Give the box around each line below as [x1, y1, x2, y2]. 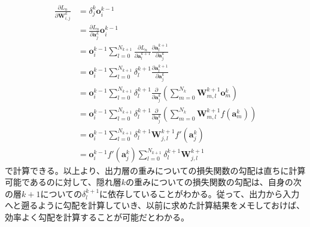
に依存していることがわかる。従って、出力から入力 [99, 187, 300, 200]
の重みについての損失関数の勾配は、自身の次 [126, 176, 302, 188]
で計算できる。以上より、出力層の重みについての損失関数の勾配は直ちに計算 [5, 164, 306, 176]
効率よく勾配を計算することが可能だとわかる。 [5, 211, 189, 223]
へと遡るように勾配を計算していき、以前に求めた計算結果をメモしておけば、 [5, 199, 305, 211]
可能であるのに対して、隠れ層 [5, 176, 121, 188]
